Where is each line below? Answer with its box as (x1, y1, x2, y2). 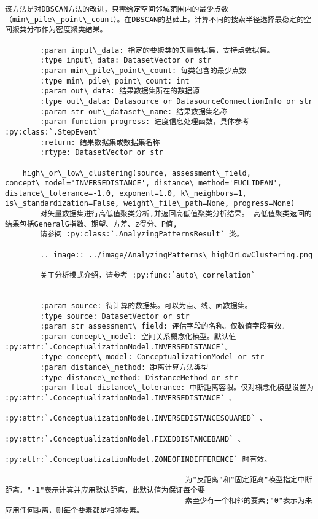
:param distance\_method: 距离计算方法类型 (40, 362, 209, 372)
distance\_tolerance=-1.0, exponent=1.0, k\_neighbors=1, (5, 189, 247, 198)
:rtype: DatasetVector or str (40, 148, 163, 157)
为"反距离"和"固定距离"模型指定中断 (185, 475, 312, 485)
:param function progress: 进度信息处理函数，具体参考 (40, 117, 249, 127)
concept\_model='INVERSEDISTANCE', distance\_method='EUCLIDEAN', (5, 179, 282, 188)
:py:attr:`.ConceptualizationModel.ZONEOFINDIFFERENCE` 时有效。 (5, 455, 272, 464)
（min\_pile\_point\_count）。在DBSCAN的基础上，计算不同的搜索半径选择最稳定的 (5, 15, 304, 24)
